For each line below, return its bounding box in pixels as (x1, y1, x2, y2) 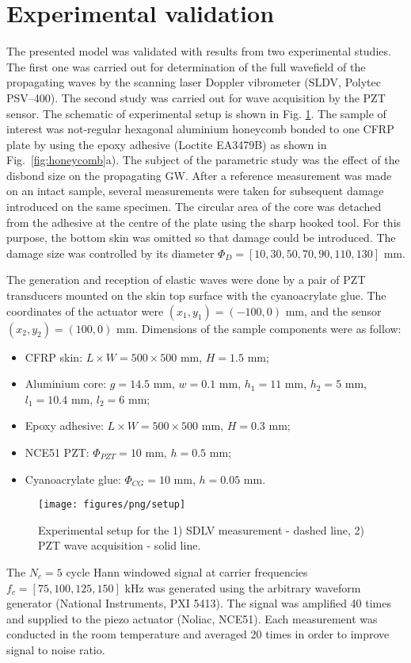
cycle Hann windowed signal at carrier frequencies (66, 564, 308, 581)
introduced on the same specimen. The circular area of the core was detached (6, 198, 382, 215)
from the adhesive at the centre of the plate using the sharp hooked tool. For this (6, 213, 401, 230)
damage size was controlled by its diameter (6, 244, 215, 261)
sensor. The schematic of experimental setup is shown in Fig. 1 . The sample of (6, 105, 386, 121)
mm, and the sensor (285, 302, 382, 319)
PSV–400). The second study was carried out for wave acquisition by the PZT (6, 89, 386, 105)
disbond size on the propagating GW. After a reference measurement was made (6, 167, 392, 183)
